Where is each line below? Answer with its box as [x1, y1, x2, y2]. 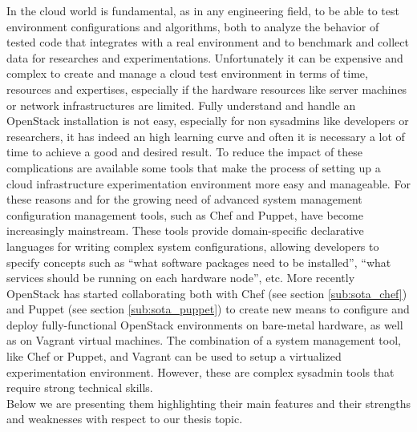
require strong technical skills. [6, 379, 153, 396]
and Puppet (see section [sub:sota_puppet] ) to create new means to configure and [6, 301, 410, 317]
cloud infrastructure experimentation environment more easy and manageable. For [6, 175, 411, 192]
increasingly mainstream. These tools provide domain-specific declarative [6, 222, 364, 239]
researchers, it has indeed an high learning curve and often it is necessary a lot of [6, 127, 405, 144]
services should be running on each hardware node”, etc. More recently [6, 269, 355, 286]
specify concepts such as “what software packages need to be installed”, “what [6, 253, 391, 270]
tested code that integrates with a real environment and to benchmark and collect [6, 34, 409, 50]
